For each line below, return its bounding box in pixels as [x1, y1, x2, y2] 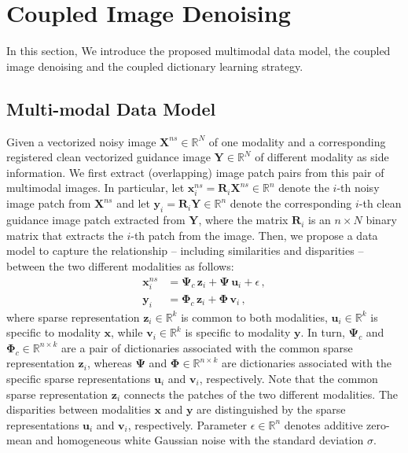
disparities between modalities [6, 401, 151, 418]
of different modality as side [255, 149, 389, 165]
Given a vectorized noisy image [6, 133, 156, 149]
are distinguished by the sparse [197, 401, 346, 418]
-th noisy [336, 179, 380, 196]
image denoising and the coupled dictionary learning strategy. [6, 57, 303, 74]
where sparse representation [6, 308, 140, 325]
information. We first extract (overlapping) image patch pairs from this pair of [6, 164, 384, 180]
